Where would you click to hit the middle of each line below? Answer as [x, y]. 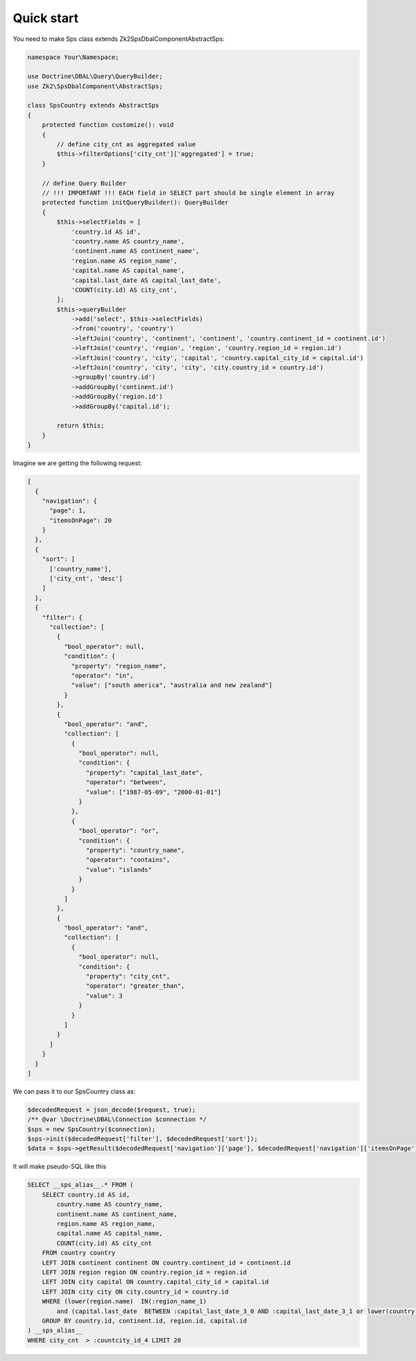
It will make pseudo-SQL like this [60, 1167]
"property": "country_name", [135, 850]
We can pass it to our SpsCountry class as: [74, 1091]
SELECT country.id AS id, [86, 1195]
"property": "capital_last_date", [145, 772]
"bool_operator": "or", [119, 831]
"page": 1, [68, 511]
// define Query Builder [84, 183]
